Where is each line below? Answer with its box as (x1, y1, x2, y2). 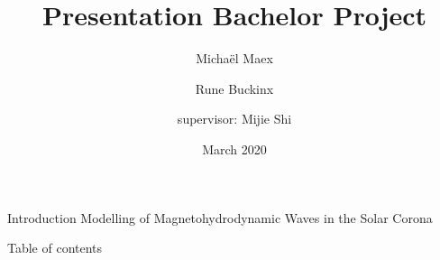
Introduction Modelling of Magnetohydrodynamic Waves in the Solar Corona (7, 208, 433, 227)
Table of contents (7, 238, 103, 257)
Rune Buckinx (195, 79, 274, 97)
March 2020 (202, 139, 267, 158)
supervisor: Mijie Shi (177, 109, 292, 128)
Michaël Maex (196, 49, 273, 68)
